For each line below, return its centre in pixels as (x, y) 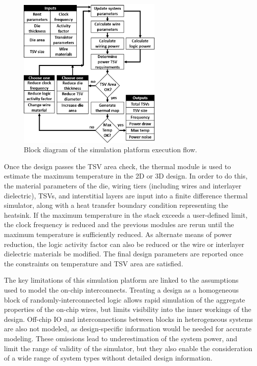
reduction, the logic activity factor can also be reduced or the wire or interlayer (124, 244)
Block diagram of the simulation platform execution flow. (110, 150)
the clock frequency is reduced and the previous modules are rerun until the (119, 224)
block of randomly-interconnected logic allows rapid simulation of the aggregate (125, 299)
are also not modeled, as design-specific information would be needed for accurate (128, 329)
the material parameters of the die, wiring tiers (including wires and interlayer (123, 185)
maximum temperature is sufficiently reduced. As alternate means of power (118, 234)
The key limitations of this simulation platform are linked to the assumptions (121, 280)
